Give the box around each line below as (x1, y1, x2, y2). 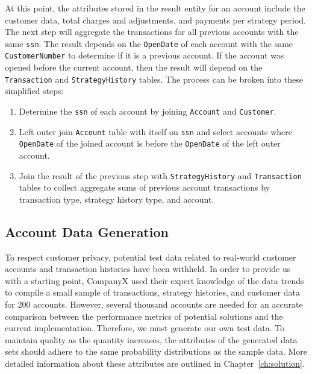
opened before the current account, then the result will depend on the (5, 61, 263, 74)
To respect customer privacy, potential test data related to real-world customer (5, 250, 296, 263)
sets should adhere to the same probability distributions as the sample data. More (5, 345, 308, 358)
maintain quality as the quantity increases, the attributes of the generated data (5, 333, 298, 346)
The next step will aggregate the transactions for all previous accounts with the (5, 25, 299, 38)
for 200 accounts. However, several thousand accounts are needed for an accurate (5, 297, 303, 310)
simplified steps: (5, 84, 64, 97)
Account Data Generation (5, 222, 169, 241)
